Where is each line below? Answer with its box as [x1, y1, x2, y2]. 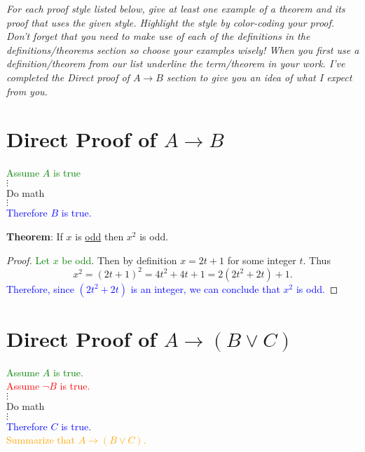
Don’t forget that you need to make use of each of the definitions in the [6, 29, 310, 43]
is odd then [75, 229, 124, 244]
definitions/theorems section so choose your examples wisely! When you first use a [6, 42, 359, 57]
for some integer [227, 252, 296, 267]
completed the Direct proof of [6, 69, 130, 84]
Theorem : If [6, 229, 63, 244]
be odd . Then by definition [62, 252, 177, 267]
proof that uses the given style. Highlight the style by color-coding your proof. [6, 15, 335, 29]
